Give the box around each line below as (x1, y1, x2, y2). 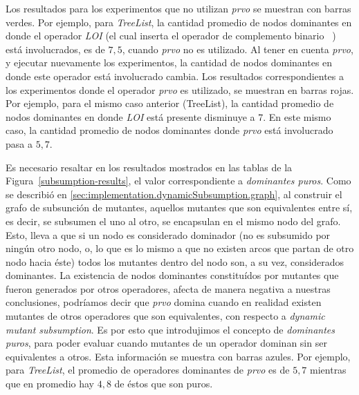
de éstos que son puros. (114, 376, 213, 391)
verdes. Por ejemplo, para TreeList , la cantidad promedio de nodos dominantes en (6, 15, 352, 29)
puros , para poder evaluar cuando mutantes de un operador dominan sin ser (6, 336, 327, 350)
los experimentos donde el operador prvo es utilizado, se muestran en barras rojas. (6, 82, 354, 97)
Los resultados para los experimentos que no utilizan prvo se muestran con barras (6, 1, 351, 15)
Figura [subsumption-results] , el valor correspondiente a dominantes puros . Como (6, 173, 351, 188)
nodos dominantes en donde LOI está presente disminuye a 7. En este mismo (6, 109, 331, 124)
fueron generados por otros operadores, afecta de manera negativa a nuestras (6, 281, 331, 296)
